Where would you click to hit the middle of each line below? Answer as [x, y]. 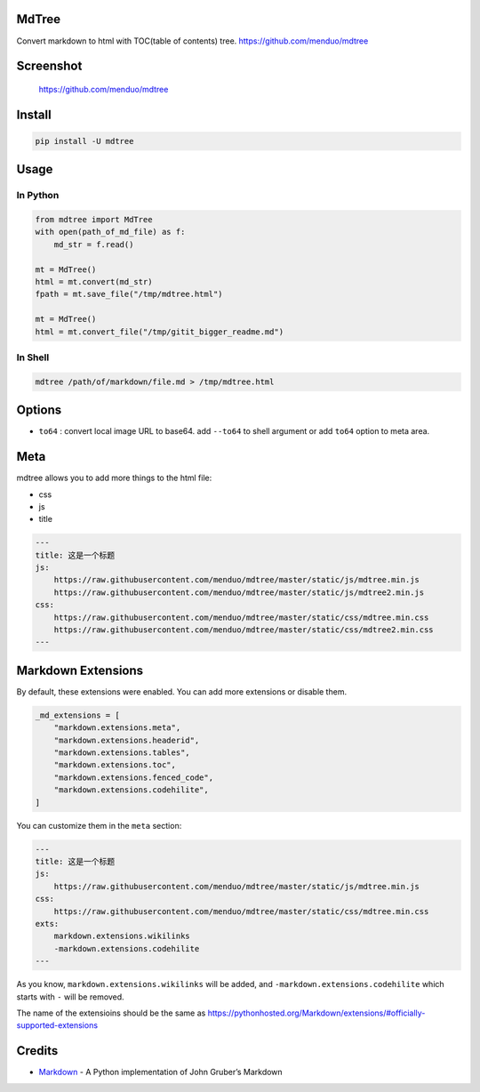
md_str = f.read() [94, 244]
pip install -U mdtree [84, 141]
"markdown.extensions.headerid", [127, 740]
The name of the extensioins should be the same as [111, 1013]
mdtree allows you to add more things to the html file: [114, 478]
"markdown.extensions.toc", [115, 765]
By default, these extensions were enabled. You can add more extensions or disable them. [181, 691]
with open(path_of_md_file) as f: [110, 232]
